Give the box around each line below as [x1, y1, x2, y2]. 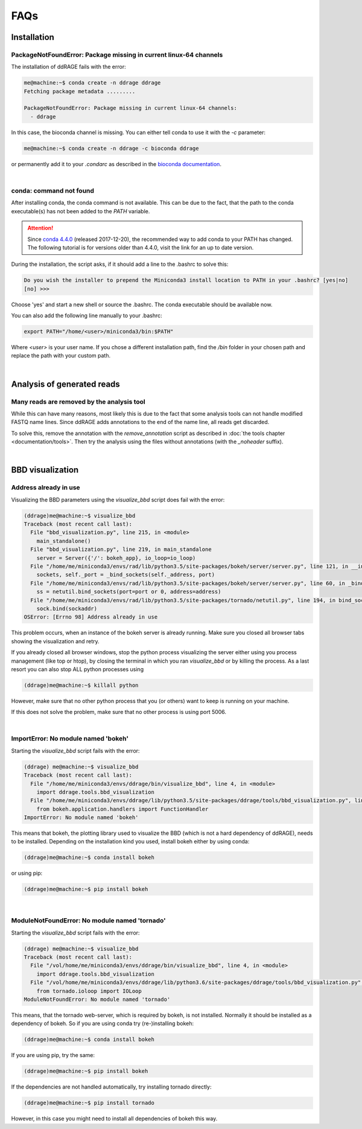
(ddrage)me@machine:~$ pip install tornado [24, 1099, 155, 1107]
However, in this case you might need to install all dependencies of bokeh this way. [11, 1115, 218, 1122]
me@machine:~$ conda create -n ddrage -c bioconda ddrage [24, 145, 199, 152]
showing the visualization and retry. [11, 637, 100, 645]
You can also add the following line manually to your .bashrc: [11, 312, 162, 320]
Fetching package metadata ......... [24, 88, 136, 95]
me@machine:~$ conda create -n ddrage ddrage [24, 79, 161, 86]
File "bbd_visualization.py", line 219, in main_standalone [30, 546, 212, 553]
